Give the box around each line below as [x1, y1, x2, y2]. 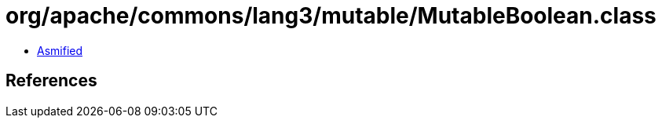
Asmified [37, 43, 83, 57]
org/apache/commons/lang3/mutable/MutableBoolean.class [5, 2, 657, 29]
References [5, 71, 97, 91]
